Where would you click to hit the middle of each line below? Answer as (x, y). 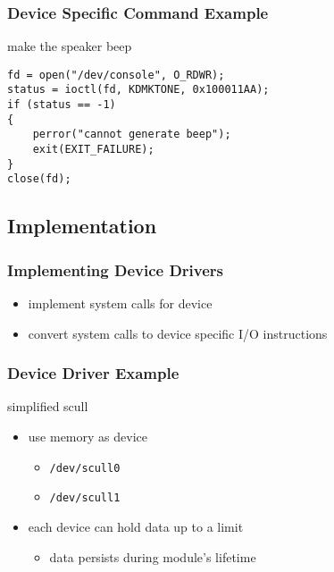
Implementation (82, 226)
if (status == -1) (62, 105)
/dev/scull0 (85, 468)
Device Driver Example (93, 373)
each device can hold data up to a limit (136, 526)
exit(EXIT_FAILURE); (93, 150)
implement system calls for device (120, 303)
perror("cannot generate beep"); (132, 135)
